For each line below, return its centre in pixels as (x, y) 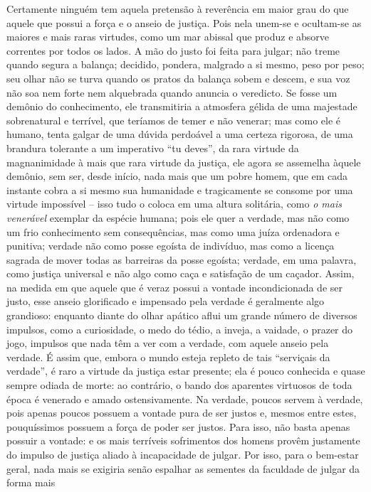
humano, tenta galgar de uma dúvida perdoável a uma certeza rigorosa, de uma (180, 134)
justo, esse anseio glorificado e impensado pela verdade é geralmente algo (166, 301)
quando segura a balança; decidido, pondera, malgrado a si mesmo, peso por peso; (185, 64)
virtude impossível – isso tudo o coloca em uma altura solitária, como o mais (174, 204)
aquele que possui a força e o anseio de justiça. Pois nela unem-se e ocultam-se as (184, 22)
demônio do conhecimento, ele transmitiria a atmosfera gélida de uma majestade (182, 106)
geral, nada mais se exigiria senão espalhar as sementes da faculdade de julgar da (183, 468)
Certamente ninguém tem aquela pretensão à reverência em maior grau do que (178, 9)
